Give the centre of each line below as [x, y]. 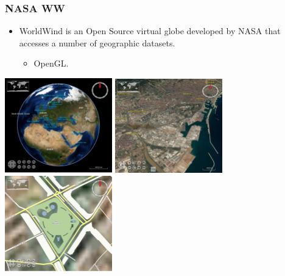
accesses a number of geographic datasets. [97, 42]
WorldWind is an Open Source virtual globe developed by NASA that [150, 31]
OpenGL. [51, 63]
